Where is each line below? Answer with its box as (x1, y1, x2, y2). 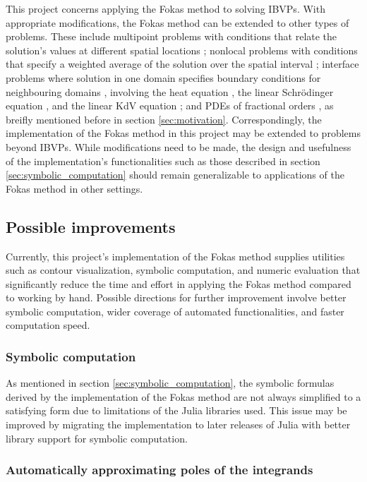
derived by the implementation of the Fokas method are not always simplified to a (6, 389, 361, 404)
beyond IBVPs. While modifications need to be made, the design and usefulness (6, 139, 351, 154)
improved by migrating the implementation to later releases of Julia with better (6, 417, 351, 432)
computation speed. (6, 318, 90, 332)
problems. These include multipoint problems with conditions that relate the (6, 29, 337, 44)
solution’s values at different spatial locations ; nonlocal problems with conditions (6, 42, 358, 57)
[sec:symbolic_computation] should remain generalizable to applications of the (6, 167, 344, 182)
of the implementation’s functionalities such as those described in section (6, 153, 320, 168)
